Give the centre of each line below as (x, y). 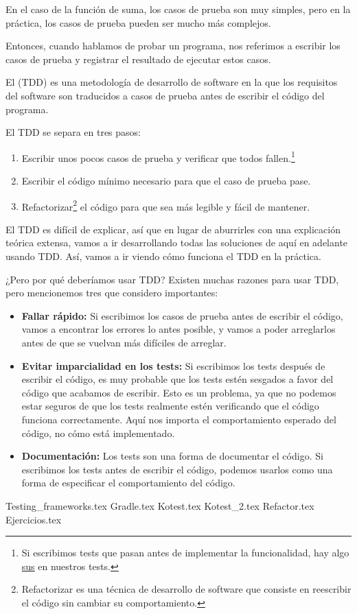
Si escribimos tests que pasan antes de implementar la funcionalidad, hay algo (185, 553)
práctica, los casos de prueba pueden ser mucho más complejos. (138, 22)
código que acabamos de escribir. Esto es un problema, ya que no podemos (179, 392)
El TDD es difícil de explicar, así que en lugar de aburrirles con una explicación (173, 229)
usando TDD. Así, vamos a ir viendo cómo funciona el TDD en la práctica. (163, 256)
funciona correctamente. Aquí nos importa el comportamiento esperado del (179, 419)
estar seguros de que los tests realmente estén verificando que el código (170, 406)
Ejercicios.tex (34, 519)
